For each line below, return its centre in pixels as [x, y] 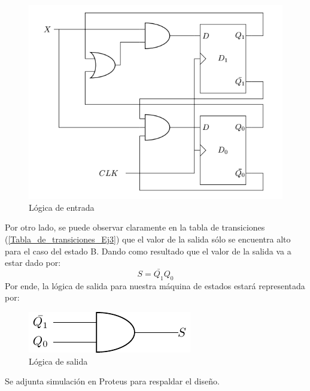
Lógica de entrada [62, 207]
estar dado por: [33, 263]
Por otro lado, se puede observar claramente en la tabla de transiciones [135, 227]
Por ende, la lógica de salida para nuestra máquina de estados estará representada [155, 285]
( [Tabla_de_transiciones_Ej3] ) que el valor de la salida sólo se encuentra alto [148, 239]
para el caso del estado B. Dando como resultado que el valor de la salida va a [148, 251]
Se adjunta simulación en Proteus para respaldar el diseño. [112, 381]
